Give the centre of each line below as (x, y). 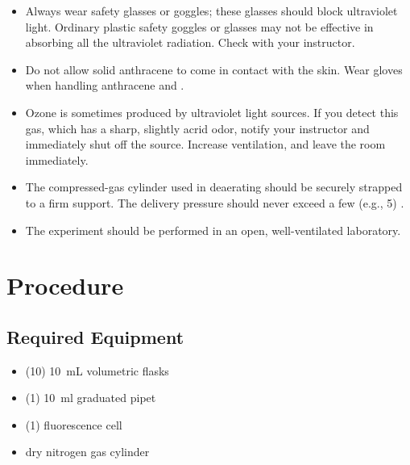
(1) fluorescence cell (74, 424)
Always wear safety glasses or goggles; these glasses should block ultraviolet (211, 10)
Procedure (65, 285)
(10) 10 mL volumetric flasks (97, 370)
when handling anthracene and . (105, 85)
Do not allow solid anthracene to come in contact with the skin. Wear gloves (214, 69)
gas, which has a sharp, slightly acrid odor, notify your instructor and (197, 128)
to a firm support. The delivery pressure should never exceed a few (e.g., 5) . (215, 202)
